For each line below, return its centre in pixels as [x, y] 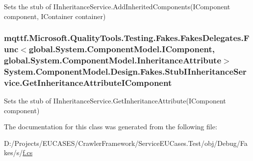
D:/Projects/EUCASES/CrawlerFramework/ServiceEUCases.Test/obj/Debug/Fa [126, 143]
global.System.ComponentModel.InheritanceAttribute [113, 60]
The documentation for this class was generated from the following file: [111, 127]
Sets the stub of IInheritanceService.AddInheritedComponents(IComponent [117, 6]
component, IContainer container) [55, 16]
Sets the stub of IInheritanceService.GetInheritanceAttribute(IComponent [115, 101]
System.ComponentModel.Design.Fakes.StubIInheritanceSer [125, 71]
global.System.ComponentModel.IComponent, [122, 49]
